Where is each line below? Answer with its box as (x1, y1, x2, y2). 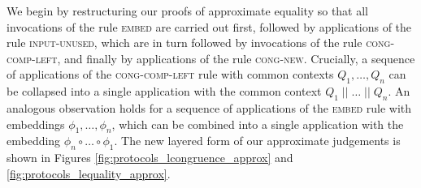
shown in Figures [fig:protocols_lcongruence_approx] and (7, 149, 293, 166)
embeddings (7, 115, 65, 132)
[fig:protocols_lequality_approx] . (7, 164, 171, 182)
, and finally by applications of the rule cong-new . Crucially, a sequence (57, 49, 415, 66)
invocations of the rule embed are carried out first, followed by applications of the (7, 18, 412, 35)
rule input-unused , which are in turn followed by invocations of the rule (7, 34, 362, 51)
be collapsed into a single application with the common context (7, 83, 322, 100)
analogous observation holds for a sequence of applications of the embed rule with (7, 99, 412, 116)
